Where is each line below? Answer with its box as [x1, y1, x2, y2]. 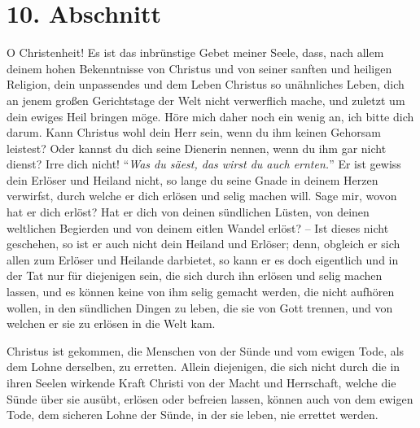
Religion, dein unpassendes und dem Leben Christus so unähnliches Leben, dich [7, 76, 405, 93]
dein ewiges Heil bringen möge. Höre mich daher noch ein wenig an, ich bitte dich [7, 107, 414, 124]
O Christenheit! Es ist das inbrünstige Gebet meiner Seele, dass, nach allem [7, 44, 384, 61]
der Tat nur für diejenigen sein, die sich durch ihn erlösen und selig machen [7, 267, 383, 284]
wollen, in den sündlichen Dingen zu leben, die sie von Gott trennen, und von [7, 299, 393, 316]
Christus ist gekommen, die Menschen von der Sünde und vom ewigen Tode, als [7, 342, 405, 359]
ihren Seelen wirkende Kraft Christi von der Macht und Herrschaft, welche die [7, 374, 396, 391]
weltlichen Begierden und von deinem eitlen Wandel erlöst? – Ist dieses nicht [7, 219, 389, 236]
